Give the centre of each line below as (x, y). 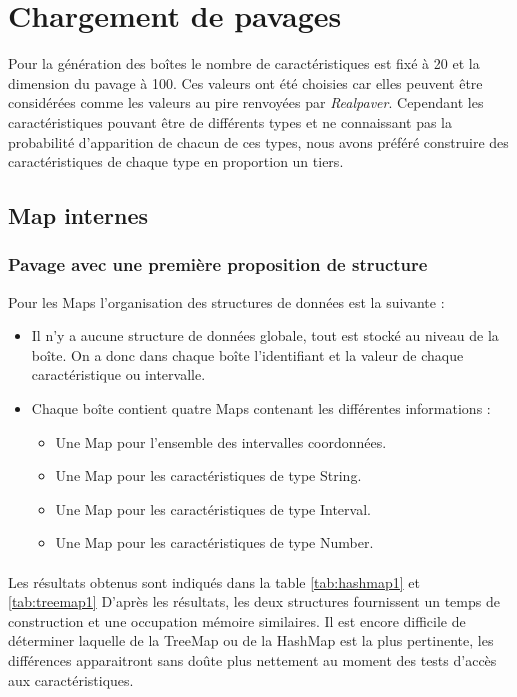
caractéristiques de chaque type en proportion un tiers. (176, 161)
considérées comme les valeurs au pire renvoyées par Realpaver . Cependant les (246, 102)
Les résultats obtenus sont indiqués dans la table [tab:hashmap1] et (214, 581)
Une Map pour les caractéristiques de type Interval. (213, 508)
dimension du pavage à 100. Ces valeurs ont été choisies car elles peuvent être (245, 82)
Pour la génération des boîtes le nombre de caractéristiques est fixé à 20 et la (244, 63)
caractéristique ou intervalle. (118, 374)
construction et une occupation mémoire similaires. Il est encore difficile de (237, 620)
